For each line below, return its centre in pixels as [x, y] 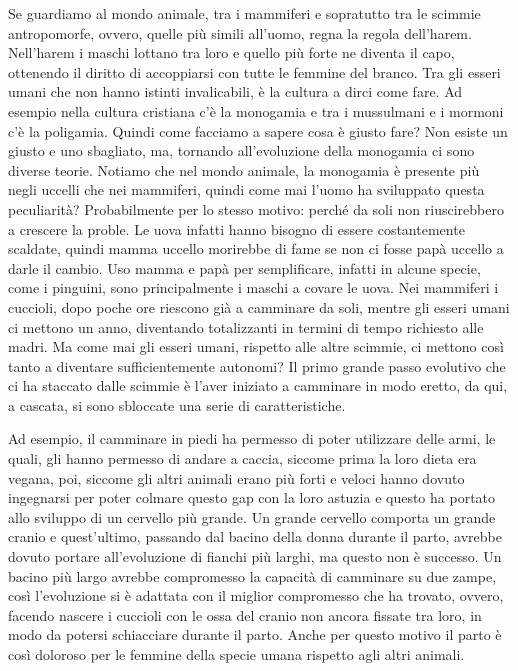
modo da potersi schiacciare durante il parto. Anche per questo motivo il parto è [255, 634]
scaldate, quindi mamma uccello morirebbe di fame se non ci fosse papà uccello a [256, 248]
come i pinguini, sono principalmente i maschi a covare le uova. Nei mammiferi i [253, 287]
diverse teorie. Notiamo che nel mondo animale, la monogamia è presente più [244, 169]
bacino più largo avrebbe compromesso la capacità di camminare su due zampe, [252, 575]
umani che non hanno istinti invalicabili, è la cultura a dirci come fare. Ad [235, 91]
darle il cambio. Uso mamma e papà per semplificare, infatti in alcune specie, [244, 267]
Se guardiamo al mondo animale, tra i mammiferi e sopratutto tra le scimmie [244, 13]
